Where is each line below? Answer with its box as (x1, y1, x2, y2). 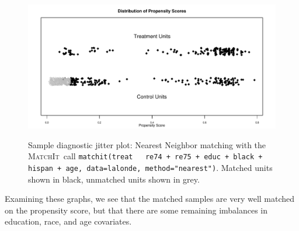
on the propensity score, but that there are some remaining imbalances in (5, 204, 268, 216)
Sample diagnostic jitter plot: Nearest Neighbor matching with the (28, 138, 266, 150)
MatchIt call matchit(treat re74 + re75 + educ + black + (28, 150, 263, 162)
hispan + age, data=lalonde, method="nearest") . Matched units (28, 161, 273, 173)
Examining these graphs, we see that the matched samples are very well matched (5, 192, 295, 205)
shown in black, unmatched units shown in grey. (28, 173, 200, 185)
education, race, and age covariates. (5, 215, 132, 228)
